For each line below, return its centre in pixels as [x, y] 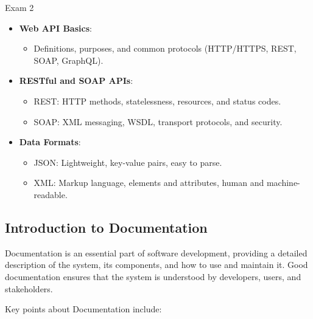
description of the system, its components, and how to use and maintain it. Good [156, 265]
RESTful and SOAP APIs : [76, 81]
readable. [51, 194]
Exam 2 [19, 7]
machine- [283, 183]
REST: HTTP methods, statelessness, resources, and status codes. [157, 101]
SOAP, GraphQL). [69, 60]
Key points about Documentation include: [83, 309]
